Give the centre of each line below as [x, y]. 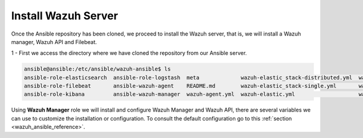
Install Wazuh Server [64, 16]
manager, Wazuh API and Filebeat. [54, 42]
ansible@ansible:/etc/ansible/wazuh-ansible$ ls [97, 69]
